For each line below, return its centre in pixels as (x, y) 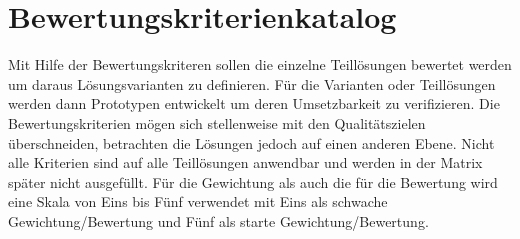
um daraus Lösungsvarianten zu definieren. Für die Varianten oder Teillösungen (252, 83)
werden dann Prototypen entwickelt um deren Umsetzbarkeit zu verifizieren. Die (254, 103)
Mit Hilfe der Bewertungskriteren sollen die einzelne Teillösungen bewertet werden (260, 64)
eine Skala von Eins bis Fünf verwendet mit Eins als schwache (198, 201)
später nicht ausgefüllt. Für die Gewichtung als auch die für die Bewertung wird (253, 181)
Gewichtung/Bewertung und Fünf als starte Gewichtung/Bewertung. (218, 220)
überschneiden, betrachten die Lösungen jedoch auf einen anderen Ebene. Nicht (251, 142)
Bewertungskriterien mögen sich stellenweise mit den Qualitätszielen (217, 122)
